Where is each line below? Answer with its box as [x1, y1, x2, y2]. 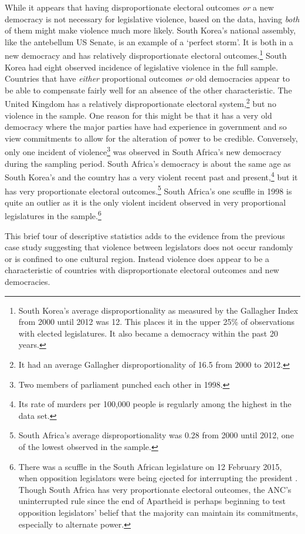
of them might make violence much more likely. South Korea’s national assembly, [5, 24, 296, 36]
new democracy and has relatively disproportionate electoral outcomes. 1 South [5, 48, 287, 62]
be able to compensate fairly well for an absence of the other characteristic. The [5, 83, 292, 96]
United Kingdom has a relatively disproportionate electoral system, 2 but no [5, 96, 276, 110]
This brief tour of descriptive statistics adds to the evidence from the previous [5, 229, 285, 241]
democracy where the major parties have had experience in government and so [5, 120, 287, 133]
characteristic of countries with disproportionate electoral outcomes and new [5, 264, 279, 276]
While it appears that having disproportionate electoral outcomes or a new [5, 1, 274, 13]
